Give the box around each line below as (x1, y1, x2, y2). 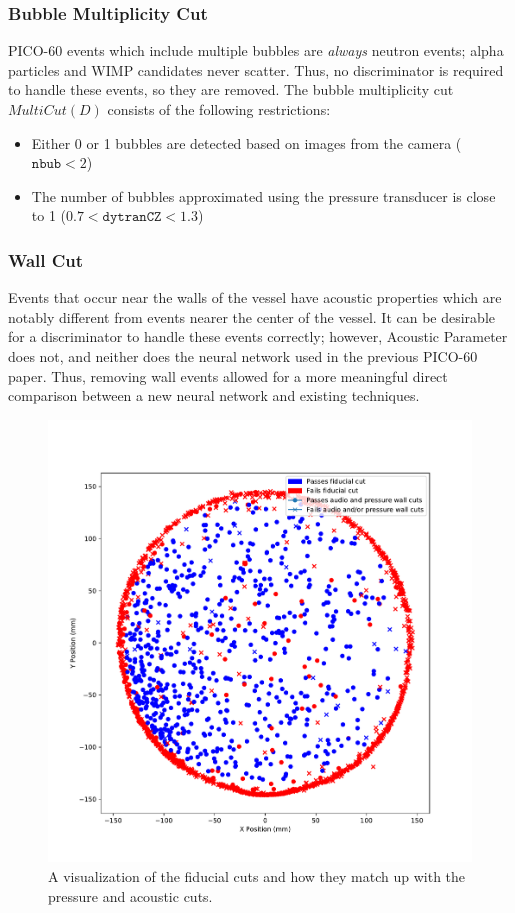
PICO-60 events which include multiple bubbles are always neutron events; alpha (8, 40, 504, 61)
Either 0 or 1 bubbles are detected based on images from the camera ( (31, 132, 462, 153)
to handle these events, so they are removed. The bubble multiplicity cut (8, 79, 454, 100)
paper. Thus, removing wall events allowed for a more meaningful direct (8, 365, 448, 386)
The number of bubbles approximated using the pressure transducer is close (31, 185, 496, 206)
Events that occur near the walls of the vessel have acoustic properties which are (8, 287, 502, 308)
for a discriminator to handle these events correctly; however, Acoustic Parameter (8, 326, 508, 347)
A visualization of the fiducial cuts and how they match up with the (48, 865, 466, 886)
